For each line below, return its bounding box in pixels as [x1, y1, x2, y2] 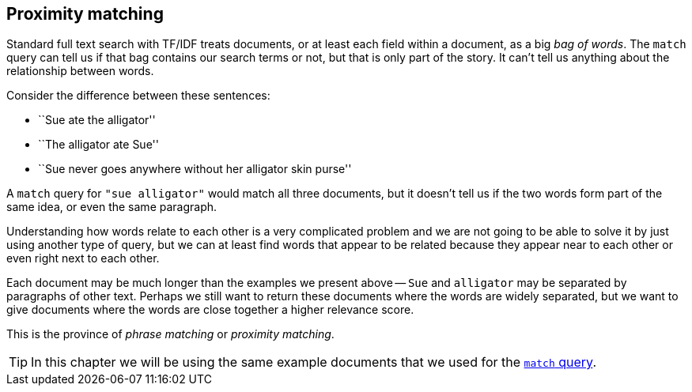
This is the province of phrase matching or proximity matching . [6, 327, 335, 341]
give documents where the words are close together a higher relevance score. [6, 303, 414, 317]
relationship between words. [6, 64, 154, 78]
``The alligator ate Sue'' [38, 138, 159, 152]
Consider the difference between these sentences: [6, 89, 270, 103]
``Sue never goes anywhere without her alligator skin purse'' [38, 162, 352, 176]
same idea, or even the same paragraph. [6, 200, 217, 214]
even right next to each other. [6, 251, 160, 266]
